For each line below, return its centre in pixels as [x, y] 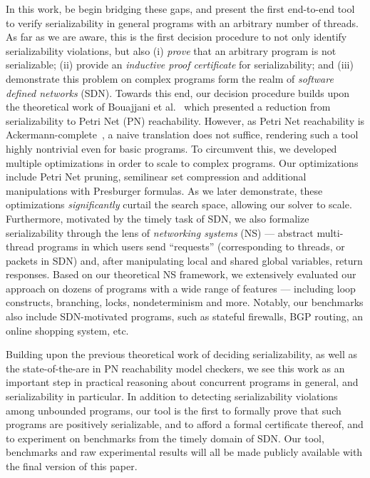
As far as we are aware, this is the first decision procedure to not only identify [176, 37]
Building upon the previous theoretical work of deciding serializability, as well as [182, 354]
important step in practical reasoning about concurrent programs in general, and [182, 382]
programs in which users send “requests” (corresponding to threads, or [191, 246]
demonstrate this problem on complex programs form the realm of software [170, 78]
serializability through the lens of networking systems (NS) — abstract [160, 232]
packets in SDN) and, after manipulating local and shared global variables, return [184, 260]
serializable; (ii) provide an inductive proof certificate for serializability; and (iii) [180, 65]
